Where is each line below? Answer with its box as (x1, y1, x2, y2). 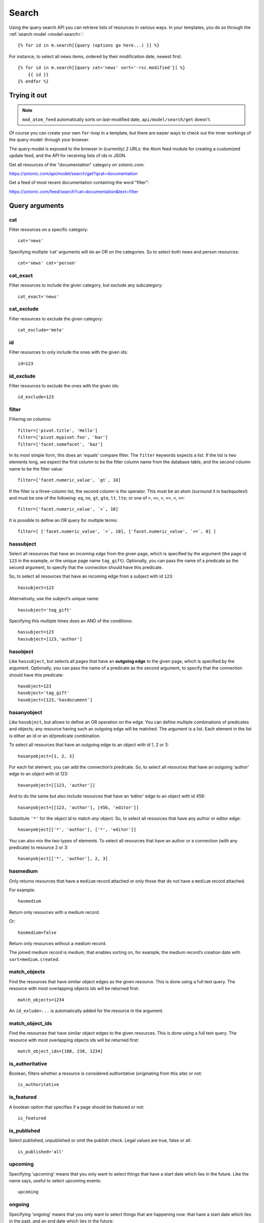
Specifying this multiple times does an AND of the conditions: (9, 618, 133, 624)
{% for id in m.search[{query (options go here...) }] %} (18, 43, 160, 48)
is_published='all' (18, 1149, 65, 1155)
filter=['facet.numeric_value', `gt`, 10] (18, 477, 121, 483)
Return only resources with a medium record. (9, 909, 100, 915)
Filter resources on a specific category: (9, 226, 88, 232)
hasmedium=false (18, 929, 57, 935)
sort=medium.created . (9, 956, 60, 962)
